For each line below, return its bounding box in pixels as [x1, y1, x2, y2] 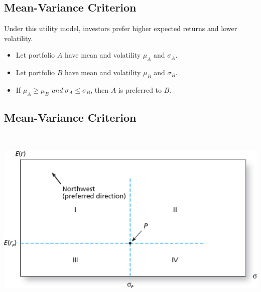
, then [90, 84, 109, 95]
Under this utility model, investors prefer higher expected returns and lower [4, 23, 237, 34]
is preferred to [118, 84, 162, 95]
